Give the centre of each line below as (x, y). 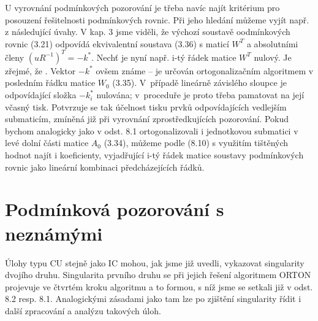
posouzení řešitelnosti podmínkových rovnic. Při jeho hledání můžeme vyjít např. (157, 19)
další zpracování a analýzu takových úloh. (83, 310)
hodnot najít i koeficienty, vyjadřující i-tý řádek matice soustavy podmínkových (154, 155)
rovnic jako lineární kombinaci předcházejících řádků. (105, 167)
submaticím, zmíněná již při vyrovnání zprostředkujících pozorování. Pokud (147, 119)
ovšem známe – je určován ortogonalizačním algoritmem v (205, 70)
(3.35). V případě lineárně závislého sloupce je (199, 83)
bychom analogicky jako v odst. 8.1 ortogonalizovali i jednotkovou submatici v (152, 130)
